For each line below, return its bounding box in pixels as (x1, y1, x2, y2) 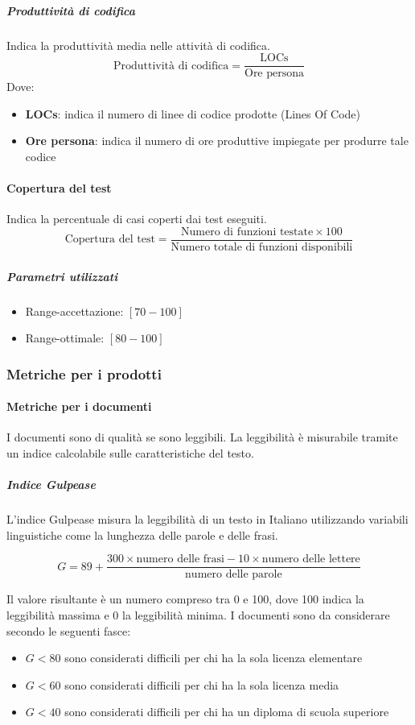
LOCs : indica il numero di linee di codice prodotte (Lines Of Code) (25, 105, 360, 122)
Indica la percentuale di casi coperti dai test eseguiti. (6, 210, 267, 227)
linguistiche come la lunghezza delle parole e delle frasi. (6, 526, 278, 543)
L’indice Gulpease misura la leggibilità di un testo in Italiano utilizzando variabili (6, 511, 409, 528)
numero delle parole (185, 569, 282, 581)
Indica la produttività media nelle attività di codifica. (6, 36, 270, 53)
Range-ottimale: (25, 329, 105, 346)
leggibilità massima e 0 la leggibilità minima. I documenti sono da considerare (6, 607, 390, 623)
